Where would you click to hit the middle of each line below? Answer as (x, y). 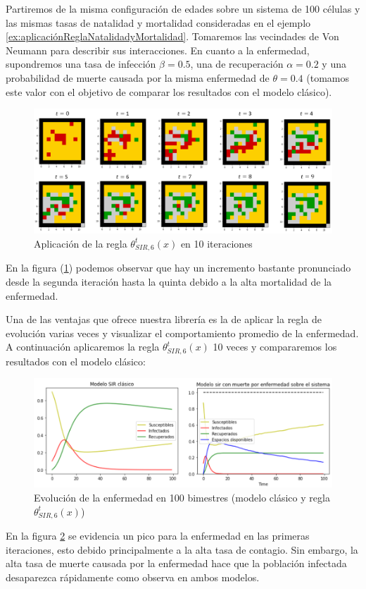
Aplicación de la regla (81, 243)
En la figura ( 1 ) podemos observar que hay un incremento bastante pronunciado (178, 268)
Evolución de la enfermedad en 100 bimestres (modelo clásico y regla (182, 497)
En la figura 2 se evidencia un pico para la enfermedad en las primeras (158, 536)
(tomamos (328, 77)
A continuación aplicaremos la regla (83, 347)
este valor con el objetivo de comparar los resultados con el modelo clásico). (169, 91)
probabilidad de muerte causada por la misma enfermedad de (138, 77)
